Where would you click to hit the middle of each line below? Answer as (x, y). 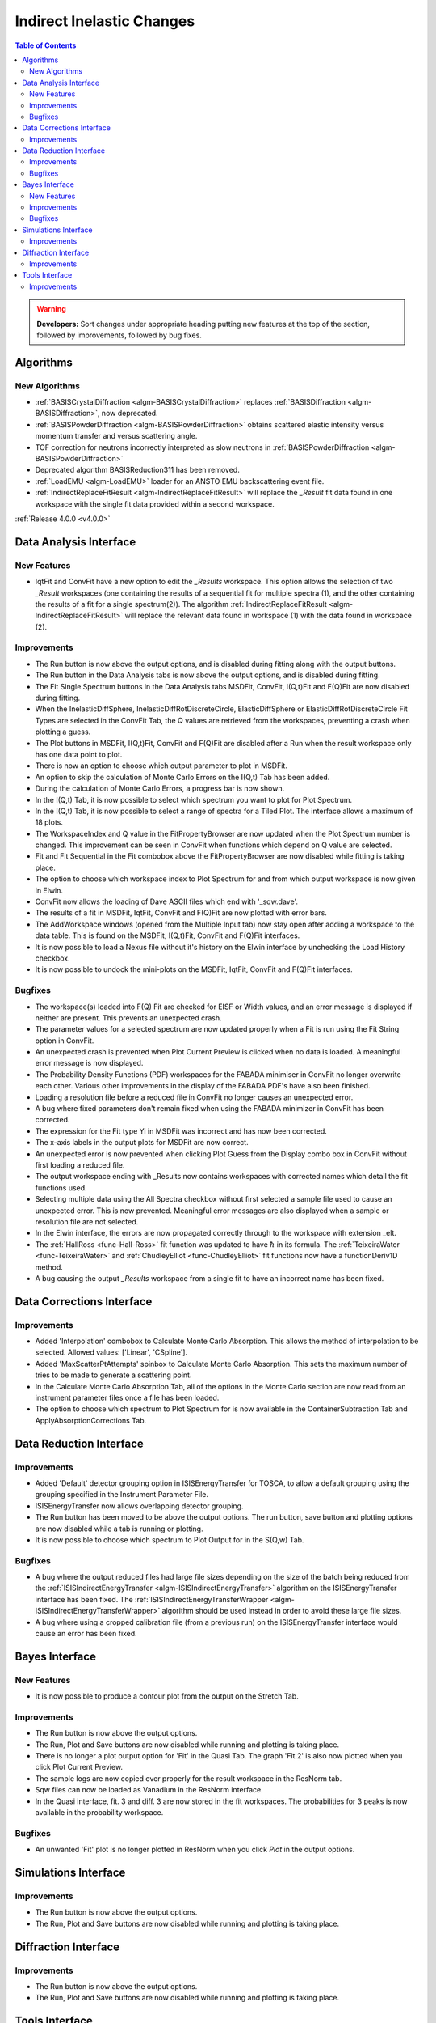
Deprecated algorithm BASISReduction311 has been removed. (137, 470)
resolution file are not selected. (87, 1221)
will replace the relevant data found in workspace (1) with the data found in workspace (268, 616)
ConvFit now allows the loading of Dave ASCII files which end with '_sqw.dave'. (167, 901)
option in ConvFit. (65, 1041)
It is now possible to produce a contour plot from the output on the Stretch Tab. (167, 1696)
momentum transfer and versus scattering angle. (116, 436)
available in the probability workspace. (99, 1813)
